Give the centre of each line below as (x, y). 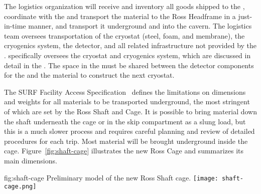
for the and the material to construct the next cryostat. (89, 75)
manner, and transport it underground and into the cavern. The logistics (140, 26)
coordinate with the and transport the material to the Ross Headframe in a (120, 16)
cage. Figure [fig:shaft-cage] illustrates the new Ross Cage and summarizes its (124, 151)
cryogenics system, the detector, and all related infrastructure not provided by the (130, 45)
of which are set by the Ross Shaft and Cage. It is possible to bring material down (130, 111)
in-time (15, 26)
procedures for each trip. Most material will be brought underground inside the (126, 141)
